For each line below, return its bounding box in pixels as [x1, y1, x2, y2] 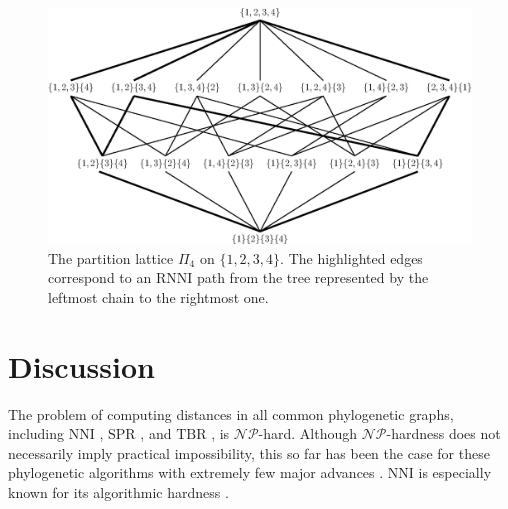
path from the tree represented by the [196, 267, 429, 288]
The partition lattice [48, 247, 174, 268]
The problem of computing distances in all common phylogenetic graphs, [8, 403, 454, 424]
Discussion [8, 345, 155, 386]
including [8, 423, 65, 444]
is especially [418, 462, 492, 483]
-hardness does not [386, 423, 501, 444]
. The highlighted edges [280, 247, 423, 268]
